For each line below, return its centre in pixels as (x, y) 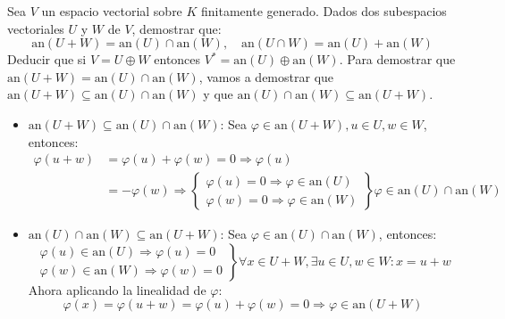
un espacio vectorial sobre (112, 11)
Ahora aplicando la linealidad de (117, 289)
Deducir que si (47, 59)
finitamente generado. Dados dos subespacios (324, 11)
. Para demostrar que (397, 59)
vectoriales (36, 28)
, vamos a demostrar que (266, 76)
